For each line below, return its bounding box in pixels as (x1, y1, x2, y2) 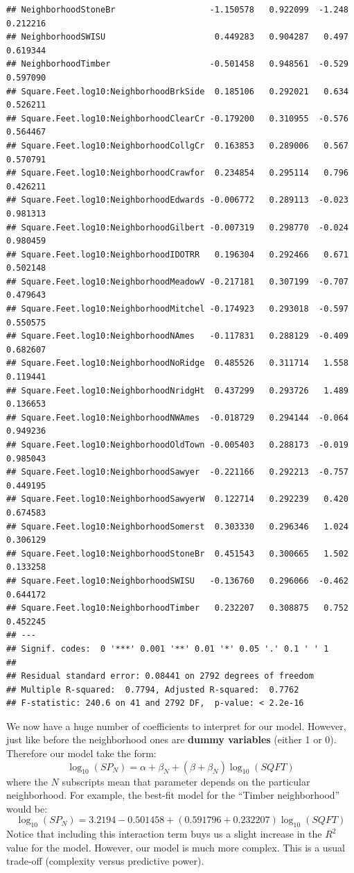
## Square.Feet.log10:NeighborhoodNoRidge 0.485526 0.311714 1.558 (6, 358, 348, 368)
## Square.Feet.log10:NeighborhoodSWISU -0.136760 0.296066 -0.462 (6, 575, 348, 586)
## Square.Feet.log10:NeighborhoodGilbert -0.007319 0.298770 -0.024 (6, 222, 348, 232)
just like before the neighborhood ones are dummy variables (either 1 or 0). (6, 732, 337, 747)
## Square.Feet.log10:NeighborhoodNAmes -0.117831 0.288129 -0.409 (6, 331, 348, 341)
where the (6, 774, 48, 788)
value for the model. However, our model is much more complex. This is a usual (6, 840, 345, 854)
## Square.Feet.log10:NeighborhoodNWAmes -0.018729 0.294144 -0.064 (6, 412, 348, 423)
